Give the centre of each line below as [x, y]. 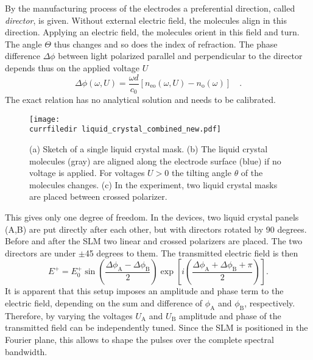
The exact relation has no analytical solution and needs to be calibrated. [140, 100]
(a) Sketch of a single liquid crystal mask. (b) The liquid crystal [149, 148]
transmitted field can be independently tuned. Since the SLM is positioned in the [156, 327]
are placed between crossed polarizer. [98, 196]
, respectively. [270, 302]
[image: [45, 119]
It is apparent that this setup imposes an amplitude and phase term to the [144, 291]
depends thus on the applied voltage [72, 67]
